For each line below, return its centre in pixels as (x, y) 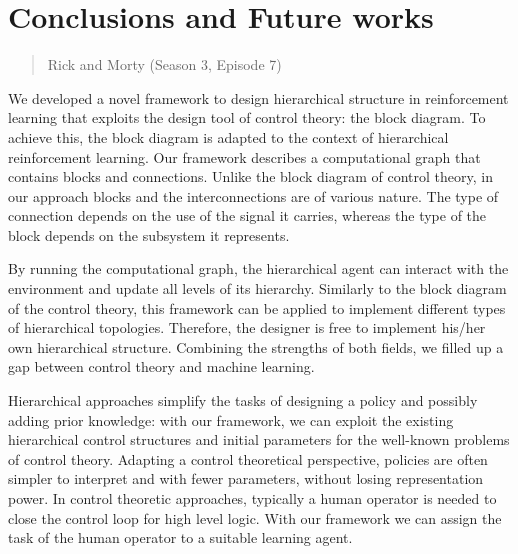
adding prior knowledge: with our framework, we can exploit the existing (231, 419)
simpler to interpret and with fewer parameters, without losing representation (246, 478)
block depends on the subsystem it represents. (149, 234)
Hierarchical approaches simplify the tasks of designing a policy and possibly (243, 400)
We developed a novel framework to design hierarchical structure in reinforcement (258, 97)
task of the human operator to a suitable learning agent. (180, 537)
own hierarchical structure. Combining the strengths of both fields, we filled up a (256, 346)
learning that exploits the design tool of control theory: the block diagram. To (247, 117)
